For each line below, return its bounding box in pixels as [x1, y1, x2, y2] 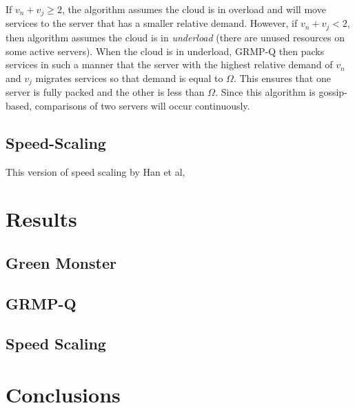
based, [6, 98, 32, 112]
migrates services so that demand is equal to [35, 70, 223, 85]
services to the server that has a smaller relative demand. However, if [6, 16, 298, 30]
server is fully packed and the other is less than [6, 85, 205, 99]
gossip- [318, 85, 347, 99]
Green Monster [6, 252, 116, 273]
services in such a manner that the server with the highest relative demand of [6, 57, 333, 72]
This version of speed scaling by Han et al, [6, 164, 185, 178]
